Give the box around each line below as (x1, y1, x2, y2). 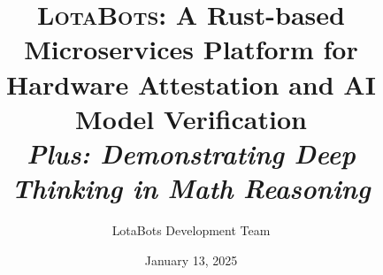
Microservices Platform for (24, 31, 358, 67)
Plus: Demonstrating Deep (27, 134, 356, 172)
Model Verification (75, 100, 307, 136)
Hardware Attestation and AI (6, 65, 376, 102)
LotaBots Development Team (111, 221, 271, 240)
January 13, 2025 (144, 250, 238, 269)
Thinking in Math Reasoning (11, 170, 371, 207)
